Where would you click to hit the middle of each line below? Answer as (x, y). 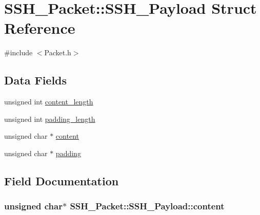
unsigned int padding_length (50, 119)
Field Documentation (62, 180)
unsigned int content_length (49, 102)
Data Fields (36, 80)
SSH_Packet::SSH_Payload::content (147, 206)
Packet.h (58, 52)
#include (18, 52)
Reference (40, 28)
